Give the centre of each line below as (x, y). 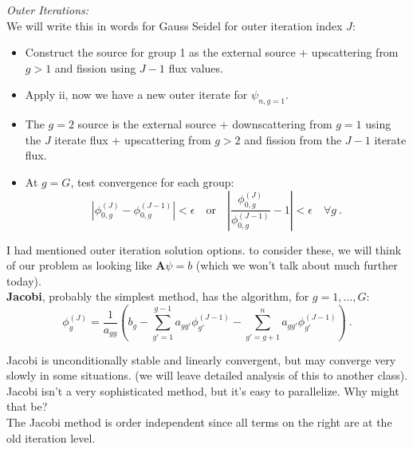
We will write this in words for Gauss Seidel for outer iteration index (175, 25)
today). (24, 280)
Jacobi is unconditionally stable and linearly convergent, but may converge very (201, 359)
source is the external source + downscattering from (205, 124)
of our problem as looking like (79, 265)
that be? (27, 406)
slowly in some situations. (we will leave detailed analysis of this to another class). (207, 375)
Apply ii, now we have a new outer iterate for (136, 95)
